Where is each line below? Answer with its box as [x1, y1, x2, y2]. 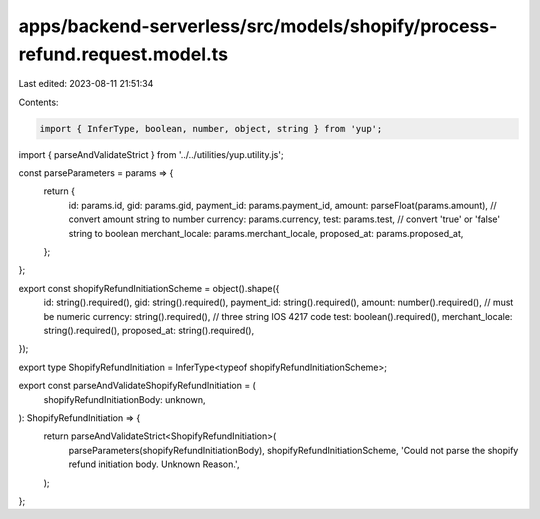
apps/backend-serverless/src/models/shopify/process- [18, 15, 498, 37]
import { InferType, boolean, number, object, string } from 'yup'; [39, 123, 383, 134]
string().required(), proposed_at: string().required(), [43, 325, 255, 336]
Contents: [18, 96, 59, 108]
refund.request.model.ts [18, 43, 229, 65]
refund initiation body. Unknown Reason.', [68, 458, 240, 470]
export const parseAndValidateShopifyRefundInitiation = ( [18, 380, 257, 392]
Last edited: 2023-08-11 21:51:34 [18, 78, 154, 90]
